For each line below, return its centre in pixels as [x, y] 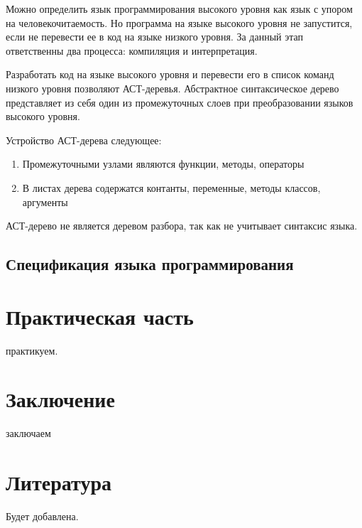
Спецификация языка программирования [150, 264]
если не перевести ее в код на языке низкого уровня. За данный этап [155, 37]
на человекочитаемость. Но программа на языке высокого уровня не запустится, [179, 22]
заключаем [28, 433]
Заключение [60, 399]
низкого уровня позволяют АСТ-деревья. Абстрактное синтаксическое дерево [172, 88]
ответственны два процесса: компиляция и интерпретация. [132, 50]
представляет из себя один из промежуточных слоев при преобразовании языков [180, 102]
